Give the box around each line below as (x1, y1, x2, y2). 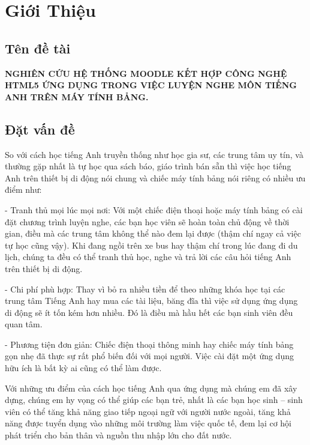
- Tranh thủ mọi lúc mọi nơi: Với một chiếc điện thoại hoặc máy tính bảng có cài (5, 203, 303, 216)
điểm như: (5, 183, 42, 196)
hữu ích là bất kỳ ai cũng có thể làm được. (5, 362, 162, 374)
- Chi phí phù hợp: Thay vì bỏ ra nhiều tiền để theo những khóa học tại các (5, 282, 285, 295)
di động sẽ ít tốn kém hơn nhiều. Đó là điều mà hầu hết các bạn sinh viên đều (5, 306, 293, 318)
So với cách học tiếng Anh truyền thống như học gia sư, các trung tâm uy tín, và (5, 148, 303, 160)
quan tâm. (5, 318, 43, 330)
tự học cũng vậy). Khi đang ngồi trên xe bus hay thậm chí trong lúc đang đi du (5, 238, 298, 251)
